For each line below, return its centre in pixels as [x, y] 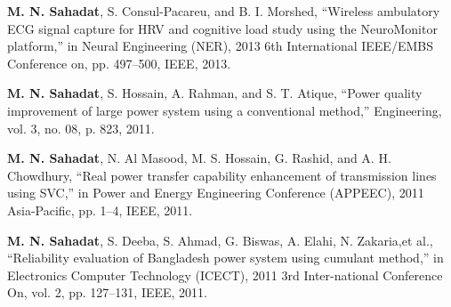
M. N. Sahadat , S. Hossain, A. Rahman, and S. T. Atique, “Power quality [215, 93]
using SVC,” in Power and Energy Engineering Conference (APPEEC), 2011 [216, 193]
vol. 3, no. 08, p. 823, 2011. [81, 128]
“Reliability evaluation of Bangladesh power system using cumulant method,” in [225, 258]
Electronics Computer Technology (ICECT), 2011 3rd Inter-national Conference [225, 275]
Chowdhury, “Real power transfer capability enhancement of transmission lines [222, 175]
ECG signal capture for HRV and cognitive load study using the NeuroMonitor [222, 28]
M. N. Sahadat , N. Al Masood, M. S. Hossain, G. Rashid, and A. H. [199, 158]
